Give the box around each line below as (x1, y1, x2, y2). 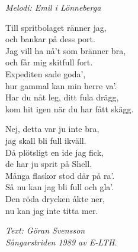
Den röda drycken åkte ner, (5, 192, 105, 204)
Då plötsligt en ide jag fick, (5, 146, 104, 158)
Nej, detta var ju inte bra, (5, 122, 100, 135)
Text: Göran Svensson (5, 224, 85, 237)
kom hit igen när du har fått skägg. (5, 102, 134, 115)
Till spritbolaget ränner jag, (5, 21, 107, 33)
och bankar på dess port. (5, 33, 95, 45)
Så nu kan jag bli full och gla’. (5, 181, 114, 193)
